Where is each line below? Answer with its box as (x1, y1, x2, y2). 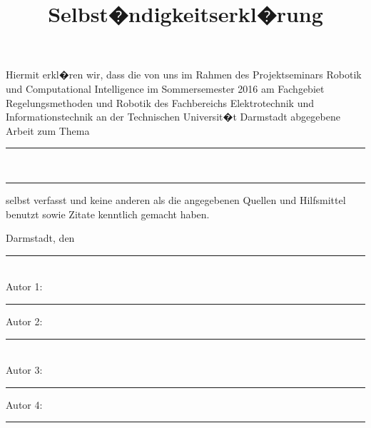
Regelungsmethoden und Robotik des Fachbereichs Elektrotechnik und (6, 95, 315, 110)
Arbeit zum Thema (6, 123, 90, 138)
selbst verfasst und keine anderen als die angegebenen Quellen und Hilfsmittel (6, 192, 346, 207)
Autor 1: (6, 279, 43, 294)
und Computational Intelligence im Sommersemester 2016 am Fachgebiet (6, 81, 325, 96)
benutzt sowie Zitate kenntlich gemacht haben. (6, 206, 210, 221)
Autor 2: (6, 313, 43, 328)
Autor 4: (6, 397, 43, 412)
